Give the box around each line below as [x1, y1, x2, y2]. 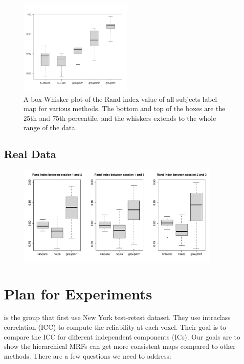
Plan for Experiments [4, 284, 152, 304]
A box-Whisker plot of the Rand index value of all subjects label [23, 93, 217, 104]
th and [30, 113, 50, 123]
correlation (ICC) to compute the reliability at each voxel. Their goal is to [4, 322, 226, 332]
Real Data [4, 146, 57, 161]
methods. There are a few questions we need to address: [4, 350, 171, 361]
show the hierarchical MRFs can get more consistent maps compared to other [4, 341, 236, 351]
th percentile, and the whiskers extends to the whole [59, 113, 216, 123]
